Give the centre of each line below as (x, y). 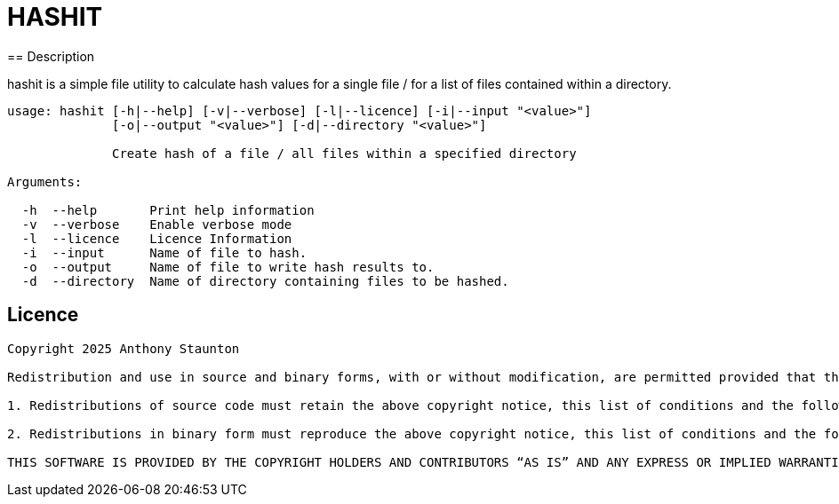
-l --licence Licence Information (157, 238)
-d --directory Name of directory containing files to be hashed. (265, 281)
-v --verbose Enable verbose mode (157, 224)
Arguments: (45, 181)
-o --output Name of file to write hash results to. (228, 267)
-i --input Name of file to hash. (164, 252)
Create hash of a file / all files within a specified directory (344, 153)
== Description (51, 56)
